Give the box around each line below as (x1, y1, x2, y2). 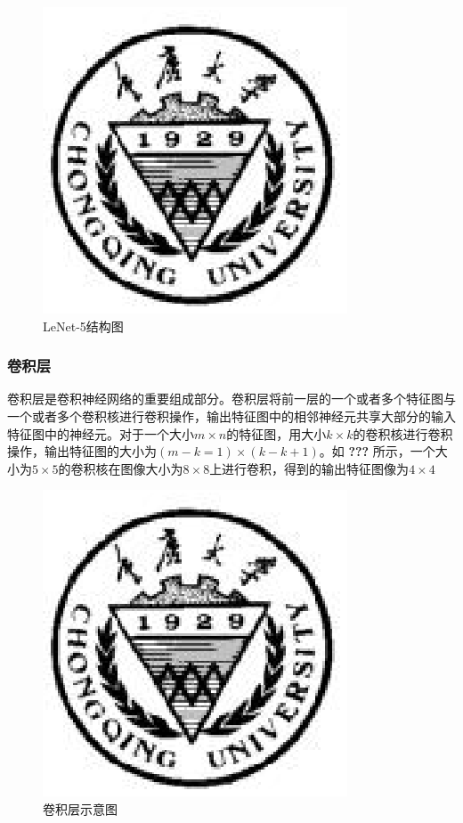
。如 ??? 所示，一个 (319, 442, 435, 460)
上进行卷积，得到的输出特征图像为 (209, 459, 410, 477)
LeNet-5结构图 (43, 316, 124, 335)
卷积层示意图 (43, 799, 118, 818)
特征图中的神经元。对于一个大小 (7, 424, 194, 443)
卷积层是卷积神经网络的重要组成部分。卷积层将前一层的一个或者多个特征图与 (7, 389, 456, 408)
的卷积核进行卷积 (353, 424, 453, 443)
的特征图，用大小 (226, 424, 327, 443)
